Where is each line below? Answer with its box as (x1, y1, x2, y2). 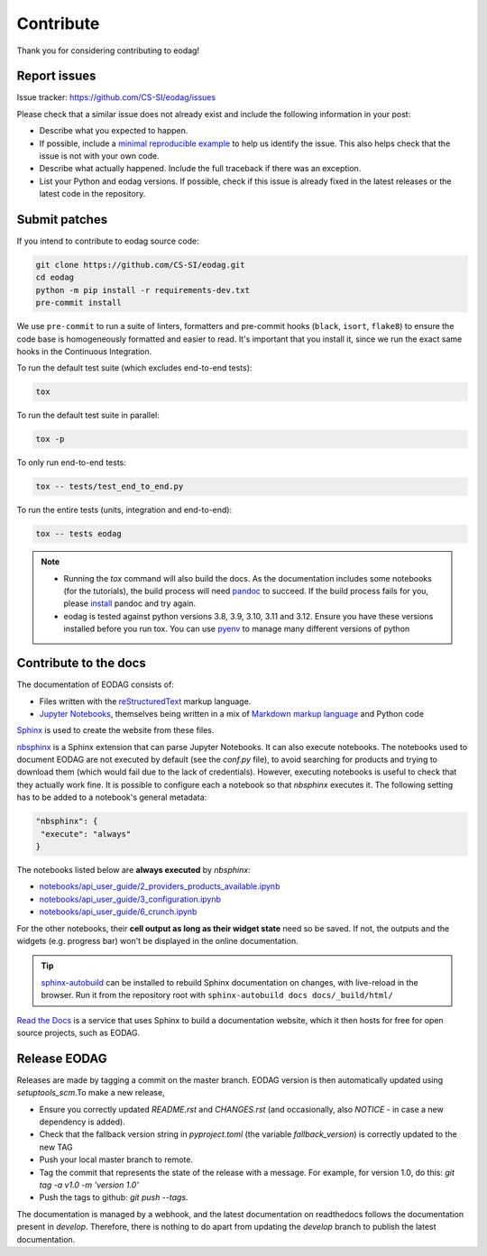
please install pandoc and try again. (63, 598, 197, 609)
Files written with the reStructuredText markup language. (39, 695, 252, 707)
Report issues (16, 69, 96, 84)
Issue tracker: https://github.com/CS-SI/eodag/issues (16, 92, 216, 103)
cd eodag (35, 272, 75, 283)
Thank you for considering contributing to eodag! (16, 45, 200, 56)
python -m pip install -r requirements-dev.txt (35, 285, 250, 295)
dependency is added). (39, 1116, 125, 1127)
